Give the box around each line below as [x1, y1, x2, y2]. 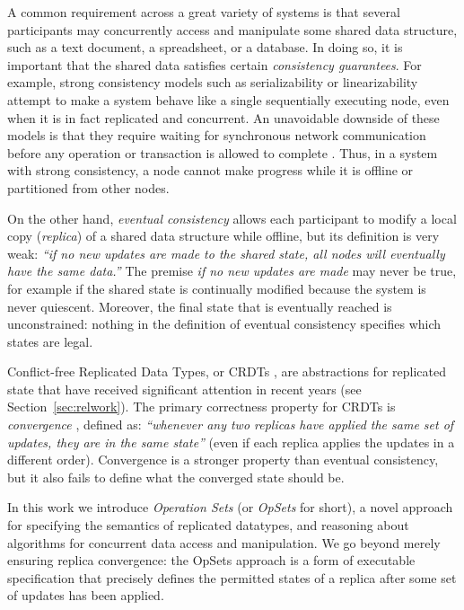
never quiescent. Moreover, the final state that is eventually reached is [7, 296, 392, 315]
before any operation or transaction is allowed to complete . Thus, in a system [7, 143, 438, 162]
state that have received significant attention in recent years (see [7, 379, 362, 398]
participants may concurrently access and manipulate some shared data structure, [7, 20, 458, 39]
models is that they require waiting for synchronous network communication [7, 126, 426, 145]
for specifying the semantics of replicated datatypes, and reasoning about [7, 516, 409, 535]
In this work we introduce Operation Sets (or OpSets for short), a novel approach [7, 498, 453, 517]
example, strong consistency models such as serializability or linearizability [7, 73, 418, 92]
